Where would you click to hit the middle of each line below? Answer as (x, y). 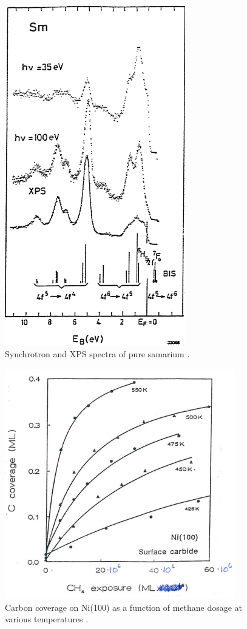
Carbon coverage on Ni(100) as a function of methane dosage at (124, 607)
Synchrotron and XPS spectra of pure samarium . (97, 354)
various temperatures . (47, 619)
